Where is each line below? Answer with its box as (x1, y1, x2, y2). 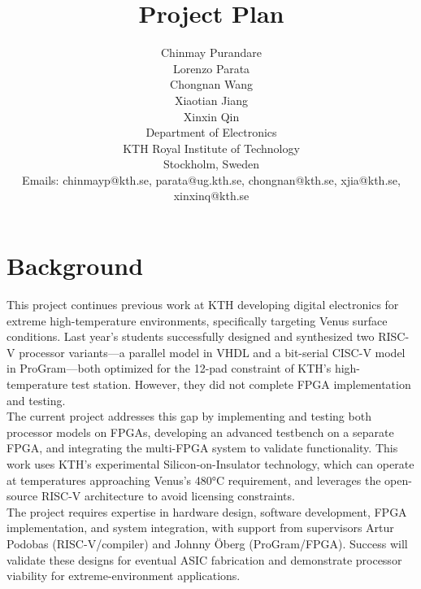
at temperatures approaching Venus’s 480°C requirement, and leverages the (7, 471, 381, 488)
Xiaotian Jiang (174, 91, 249, 108)
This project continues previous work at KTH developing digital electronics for (7, 296, 399, 312)
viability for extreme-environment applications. (7, 567, 241, 584)
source (7, 487, 38, 504)
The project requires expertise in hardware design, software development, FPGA (7, 503, 407, 520)
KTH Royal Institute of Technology (123, 139, 300, 156)
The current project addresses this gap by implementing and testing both (7, 408, 371, 425)
